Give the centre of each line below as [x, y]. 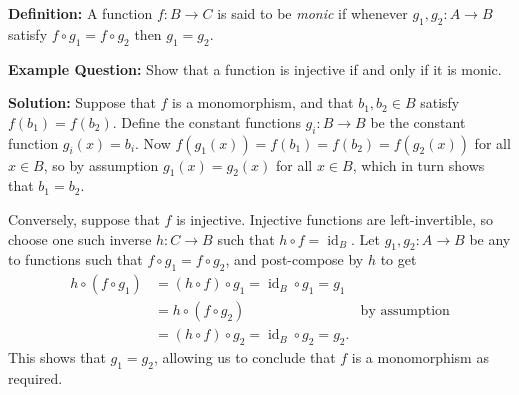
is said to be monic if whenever [312, 13]
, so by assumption [101, 164]
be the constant [418, 121]
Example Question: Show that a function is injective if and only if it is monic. [255, 68]
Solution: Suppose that [82, 102]
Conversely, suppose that [84, 218]
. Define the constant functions [206, 121]
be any [490, 238]
